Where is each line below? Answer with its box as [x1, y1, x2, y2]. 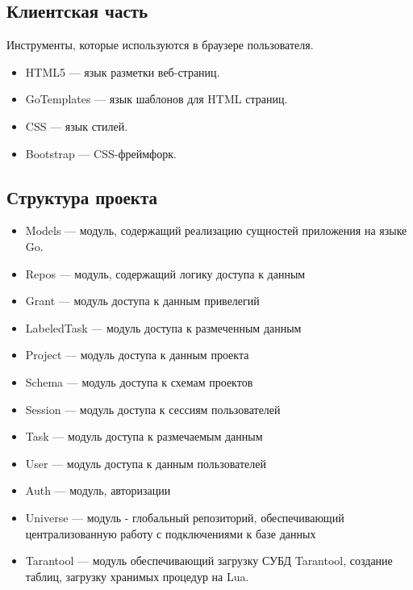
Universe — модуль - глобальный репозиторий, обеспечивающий [25, 508, 344, 525]
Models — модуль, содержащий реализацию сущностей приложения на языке [25, 222, 407, 239]
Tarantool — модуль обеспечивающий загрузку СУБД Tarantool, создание [25, 552, 393, 569]
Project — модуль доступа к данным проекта [25, 346, 249, 363]
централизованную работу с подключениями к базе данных [25, 525, 316, 542]
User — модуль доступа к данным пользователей [25, 454, 266, 471]
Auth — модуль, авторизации [25, 482, 171, 499]
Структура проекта [6, 184, 157, 209]
